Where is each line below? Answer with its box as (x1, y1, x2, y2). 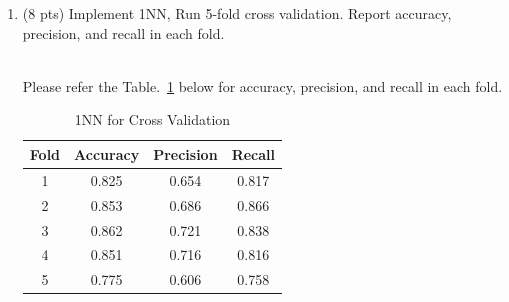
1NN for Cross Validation (74, 109, 231, 130)
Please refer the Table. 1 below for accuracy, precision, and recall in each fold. (22, 75, 503, 96)
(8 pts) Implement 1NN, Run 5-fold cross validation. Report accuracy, (22, 3, 452, 23)
